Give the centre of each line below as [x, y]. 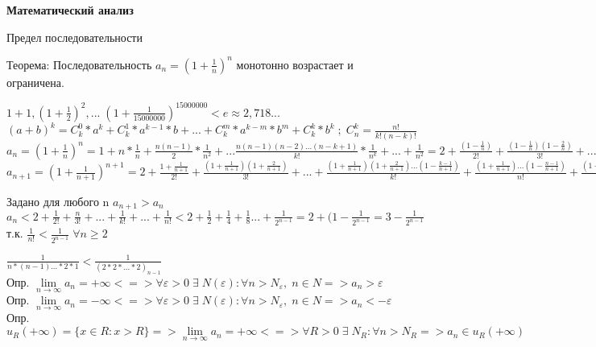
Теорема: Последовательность [79, 64]
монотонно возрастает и [295, 64]
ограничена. [35, 82]
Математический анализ [70, 10]
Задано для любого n [58, 201]
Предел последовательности [74, 37]
